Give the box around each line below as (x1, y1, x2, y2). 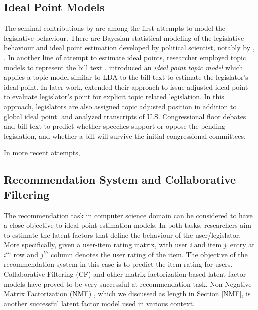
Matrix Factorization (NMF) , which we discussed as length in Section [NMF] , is (4, 288, 251, 299)
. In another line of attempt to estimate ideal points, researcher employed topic (4, 52, 246, 62)
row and (13, 249, 38, 259)
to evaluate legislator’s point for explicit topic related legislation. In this (4, 91, 224, 102)
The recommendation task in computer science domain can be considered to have (4, 210, 253, 220)
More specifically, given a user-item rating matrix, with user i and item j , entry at (4, 239, 255, 250)
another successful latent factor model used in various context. (4, 298, 195, 308)
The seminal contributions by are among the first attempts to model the (4, 23, 225, 33)
